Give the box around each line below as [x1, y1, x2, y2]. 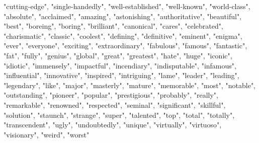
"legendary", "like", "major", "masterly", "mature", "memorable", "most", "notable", [4, 80, 256, 90]
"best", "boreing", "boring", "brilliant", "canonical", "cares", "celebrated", [4, 21, 223, 31]
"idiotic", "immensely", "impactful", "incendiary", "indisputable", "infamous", [4, 60, 236, 70]
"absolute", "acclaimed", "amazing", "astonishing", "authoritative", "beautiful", [4, 11, 242, 21]
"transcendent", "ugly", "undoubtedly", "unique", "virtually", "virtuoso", [4, 119, 222, 130]
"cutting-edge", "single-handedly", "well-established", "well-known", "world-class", [4, 1, 250, 11]
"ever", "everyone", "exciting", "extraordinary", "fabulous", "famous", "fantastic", [4, 40, 247, 51]
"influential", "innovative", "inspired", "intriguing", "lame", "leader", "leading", [4, 70, 239, 81]
